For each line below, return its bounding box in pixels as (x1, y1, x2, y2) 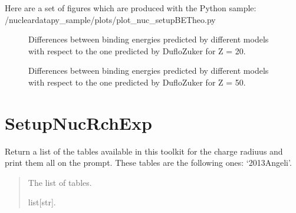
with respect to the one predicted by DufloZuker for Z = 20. (28, 44, 246, 57)
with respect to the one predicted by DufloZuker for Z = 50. (28, 76, 246, 88)
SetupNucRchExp (5, 110, 152, 135)
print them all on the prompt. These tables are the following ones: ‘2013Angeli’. (5, 156, 292, 169)
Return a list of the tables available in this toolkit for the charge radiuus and (5, 145, 283, 157)
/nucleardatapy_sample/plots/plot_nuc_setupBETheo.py (5, 13, 216, 25)
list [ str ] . (28, 196, 56, 208)
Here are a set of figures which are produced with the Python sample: (5, 2, 256, 14)
